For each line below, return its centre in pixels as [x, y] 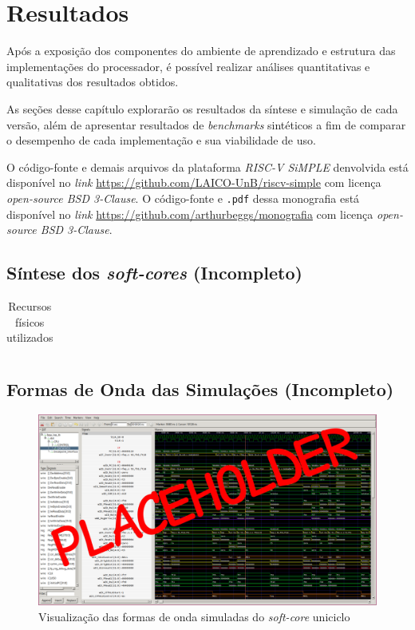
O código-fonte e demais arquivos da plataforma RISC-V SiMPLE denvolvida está [207, 166]
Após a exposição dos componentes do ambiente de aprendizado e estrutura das [201, 51]
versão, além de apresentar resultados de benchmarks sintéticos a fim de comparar [206, 124]
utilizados [30, 337]
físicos [30, 321]
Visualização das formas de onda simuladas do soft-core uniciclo [194, 616]
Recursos [30, 305]
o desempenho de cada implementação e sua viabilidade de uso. [161, 140]
